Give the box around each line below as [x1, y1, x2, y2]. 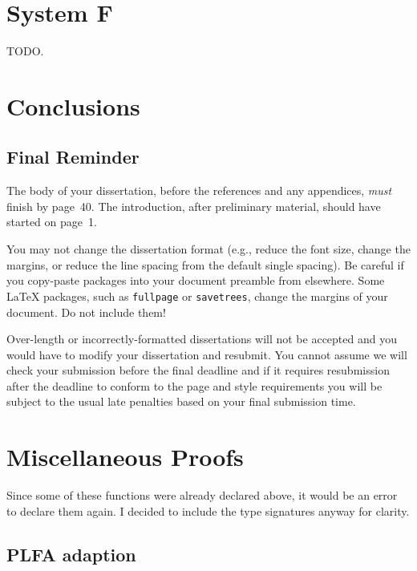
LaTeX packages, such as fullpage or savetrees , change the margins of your [6, 287, 388, 304]
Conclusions [6, 89, 140, 122]
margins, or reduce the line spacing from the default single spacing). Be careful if [6, 256, 404, 273]
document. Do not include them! [6, 303, 166, 320]
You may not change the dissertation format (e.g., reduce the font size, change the [6, 241, 411, 257]
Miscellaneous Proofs [6, 440, 244, 473]
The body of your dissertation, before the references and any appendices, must [6, 182, 392, 199]
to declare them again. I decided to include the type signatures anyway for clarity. [6, 502, 410, 519]
